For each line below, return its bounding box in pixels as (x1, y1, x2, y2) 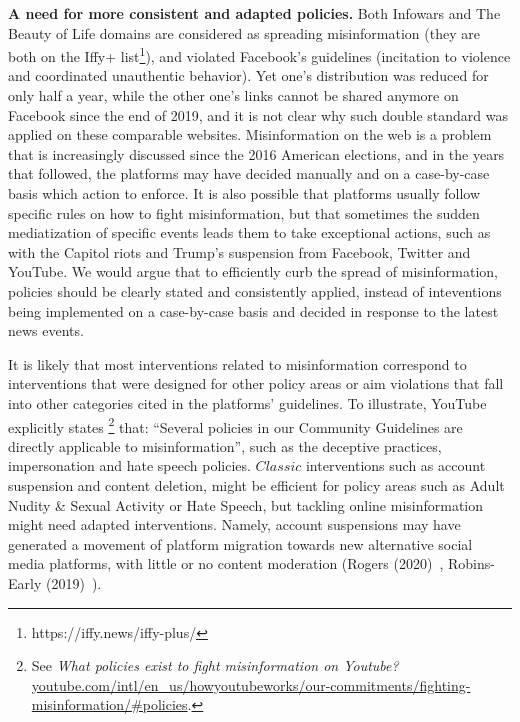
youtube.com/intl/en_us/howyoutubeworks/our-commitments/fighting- (31, 674, 471, 695)
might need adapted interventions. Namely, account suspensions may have (8, 514, 461, 535)
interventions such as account (305, 455, 486, 476)
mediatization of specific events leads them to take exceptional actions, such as (8, 222, 491, 243)
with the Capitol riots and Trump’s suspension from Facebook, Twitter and (8, 241, 471, 262)
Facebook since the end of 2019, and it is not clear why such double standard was (8, 104, 508, 125)
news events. (8, 320, 84, 341)
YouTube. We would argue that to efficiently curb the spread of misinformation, (8, 261, 498, 282)
